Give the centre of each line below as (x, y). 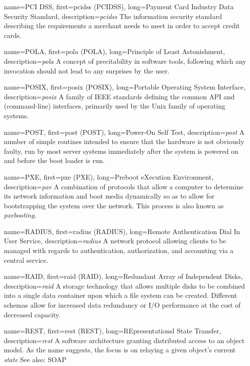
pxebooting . (20, 215)
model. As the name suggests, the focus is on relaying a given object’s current (120, 350)
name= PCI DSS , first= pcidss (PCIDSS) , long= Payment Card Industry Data (119, 6)
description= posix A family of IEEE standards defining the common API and (119, 96)
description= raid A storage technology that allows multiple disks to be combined (125, 285)
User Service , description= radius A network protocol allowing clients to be (115, 241)
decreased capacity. (32, 314)
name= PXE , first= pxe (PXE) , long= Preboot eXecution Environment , (109, 176)
